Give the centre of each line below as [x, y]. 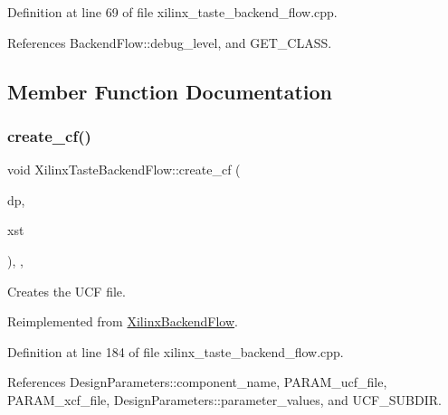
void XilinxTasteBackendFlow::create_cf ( [124, 170]
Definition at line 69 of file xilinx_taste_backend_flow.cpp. [172, 12]
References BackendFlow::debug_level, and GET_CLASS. [170, 42]
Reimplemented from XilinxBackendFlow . [123, 321]
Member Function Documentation [170, 91]
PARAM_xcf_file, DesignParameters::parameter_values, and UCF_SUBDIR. [224, 399]
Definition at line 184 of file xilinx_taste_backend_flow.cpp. [176, 351]
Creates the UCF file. [67, 291]
